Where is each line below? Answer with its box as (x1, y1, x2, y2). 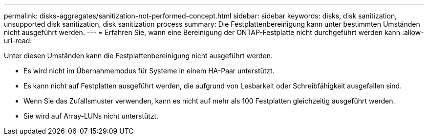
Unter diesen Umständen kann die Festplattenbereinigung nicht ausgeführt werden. (4, 52, 273, 60)
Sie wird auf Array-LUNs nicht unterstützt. (23, 112, 159, 120)
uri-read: (4, 36, 32, 45)
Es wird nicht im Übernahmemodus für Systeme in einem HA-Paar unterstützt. (23, 67, 275, 75)
